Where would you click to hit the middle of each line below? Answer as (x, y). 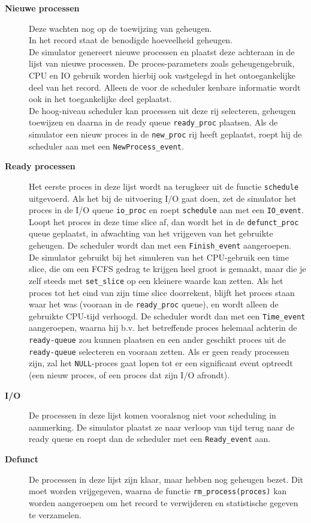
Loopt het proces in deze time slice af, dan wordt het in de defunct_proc (164, 221)
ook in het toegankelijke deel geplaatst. (100, 99)
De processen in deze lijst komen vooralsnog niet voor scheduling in (153, 415)
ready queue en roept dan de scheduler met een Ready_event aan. (150, 439)
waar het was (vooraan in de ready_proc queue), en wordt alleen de (154, 304)
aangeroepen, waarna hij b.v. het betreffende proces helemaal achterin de (163, 328)
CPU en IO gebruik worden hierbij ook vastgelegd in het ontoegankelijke (162, 75)
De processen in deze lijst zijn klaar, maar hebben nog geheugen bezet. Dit (166, 479)
